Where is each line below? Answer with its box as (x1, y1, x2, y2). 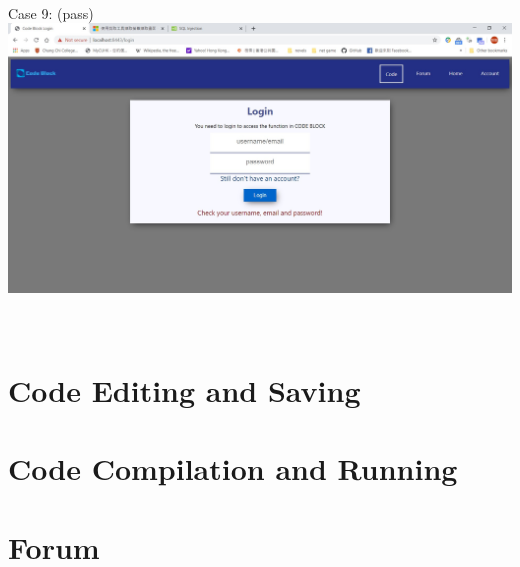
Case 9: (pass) (8, 2, 94, 23)
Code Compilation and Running (8, 448, 458, 489)
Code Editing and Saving (8, 369, 361, 410)
